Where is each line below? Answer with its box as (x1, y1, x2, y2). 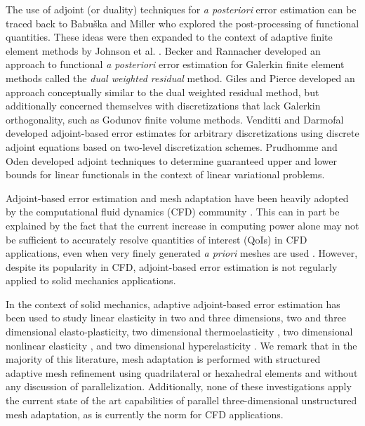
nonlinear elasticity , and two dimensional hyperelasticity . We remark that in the (6, 338, 357, 352)
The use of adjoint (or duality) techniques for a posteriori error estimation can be (6, 2, 357, 16)
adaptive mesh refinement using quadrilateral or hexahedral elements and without (6, 365, 358, 380)
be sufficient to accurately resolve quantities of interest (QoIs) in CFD (6, 232, 307, 246)
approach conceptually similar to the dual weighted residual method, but (6, 84, 319, 99)
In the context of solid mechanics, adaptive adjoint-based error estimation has (6, 296, 340, 311)
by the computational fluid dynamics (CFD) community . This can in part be (6, 204, 340, 219)
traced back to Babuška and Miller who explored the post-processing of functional (6, 15, 359, 30)
